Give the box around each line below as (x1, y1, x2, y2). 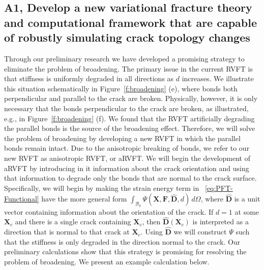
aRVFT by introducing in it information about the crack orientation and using (4, 162, 249, 173)
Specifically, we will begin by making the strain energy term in (4, 182, 199, 193)
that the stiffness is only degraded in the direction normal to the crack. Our (4, 236, 241, 247)
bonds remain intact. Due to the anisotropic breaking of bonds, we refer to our (4, 143, 250, 153)
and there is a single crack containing (15, 216, 131, 227)
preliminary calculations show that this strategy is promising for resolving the (4, 246, 247, 257)
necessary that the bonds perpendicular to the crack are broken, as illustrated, (4, 103, 249, 113)
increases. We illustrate (182, 73, 254, 84)
